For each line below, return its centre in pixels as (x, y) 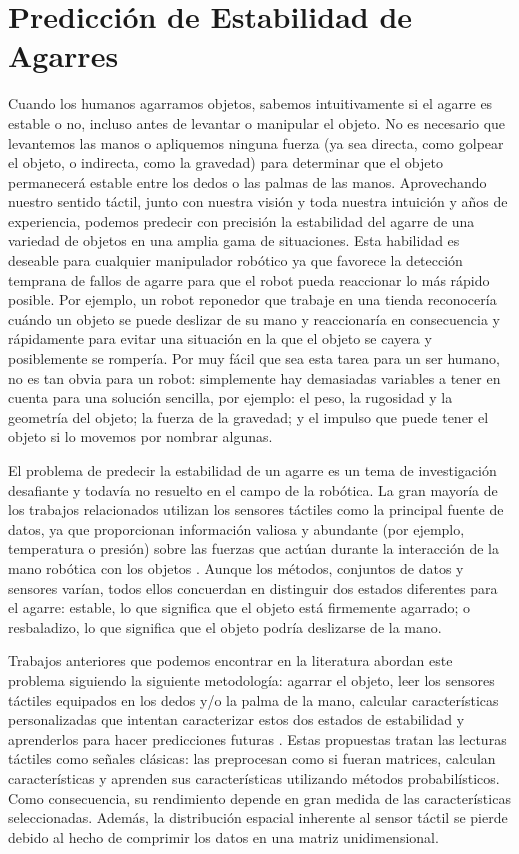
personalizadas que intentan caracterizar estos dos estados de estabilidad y (236, 719)
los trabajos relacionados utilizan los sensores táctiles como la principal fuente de (256, 509)
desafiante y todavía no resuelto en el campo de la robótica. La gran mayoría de (253, 489)
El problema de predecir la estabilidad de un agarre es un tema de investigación (252, 470)
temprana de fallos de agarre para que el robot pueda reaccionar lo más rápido (249, 279)
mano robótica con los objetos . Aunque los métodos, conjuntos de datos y (236, 567)
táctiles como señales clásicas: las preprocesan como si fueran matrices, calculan (252, 758)
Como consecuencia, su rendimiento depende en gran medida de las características (259, 797)
